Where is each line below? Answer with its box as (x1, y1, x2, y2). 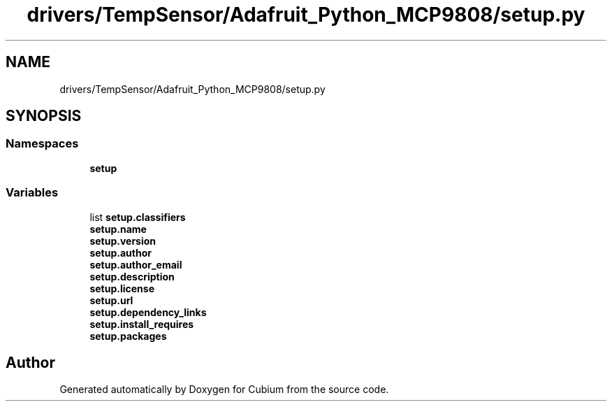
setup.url (89, 294, 133, 306)
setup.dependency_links (89, 306, 207, 318)
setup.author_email (89, 258, 182, 271)
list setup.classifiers (89, 210, 186, 223)
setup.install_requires (89, 317, 194, 330)
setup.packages (89, 329, 167, 342)
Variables (6, 185, 59, 200)
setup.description (89, 270, 175, 283)
